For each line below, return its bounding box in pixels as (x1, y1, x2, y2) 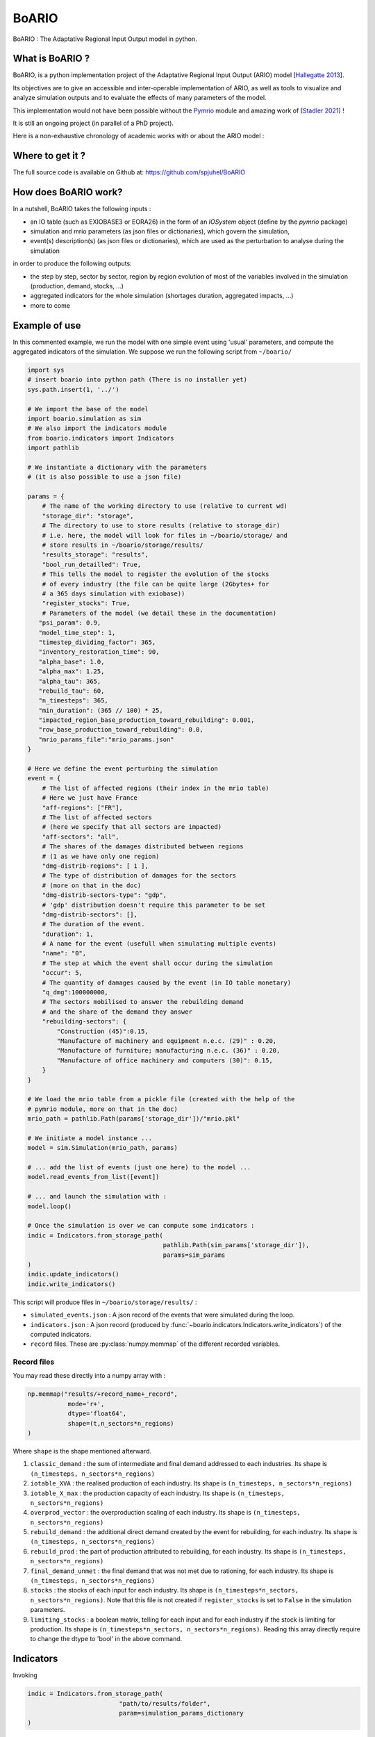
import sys (27, 366, 65, 374)
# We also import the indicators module (27, 425, 167, 432)
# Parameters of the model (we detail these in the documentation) (42, 609, 277, 617)
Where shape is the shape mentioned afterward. (12, 1447, 152, 1455)
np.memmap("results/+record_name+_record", (27, 1390, 178, 1398)
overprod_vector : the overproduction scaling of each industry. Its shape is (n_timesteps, (30, 1508, 301, 1517)
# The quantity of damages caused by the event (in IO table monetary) (42, 978, 292, 987)
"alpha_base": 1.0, (38, 657, 105, 666)
